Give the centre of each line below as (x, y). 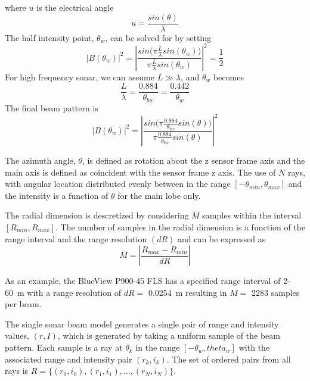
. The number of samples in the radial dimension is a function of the (180, 227)
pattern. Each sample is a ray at (64, 347)
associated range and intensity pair (69, 359)
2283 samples (276, 292)
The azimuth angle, (40, 160)
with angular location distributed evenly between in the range (118, 184)
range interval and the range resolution (76, 238)
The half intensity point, (49, 37)
